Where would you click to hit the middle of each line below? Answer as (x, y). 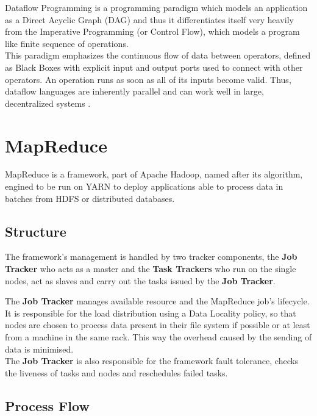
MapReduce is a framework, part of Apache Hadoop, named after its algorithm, (154, 174)
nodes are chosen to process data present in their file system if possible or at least (158, 325)
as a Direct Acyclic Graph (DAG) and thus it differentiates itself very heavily (149, 19)
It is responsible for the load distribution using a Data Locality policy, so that (151, 313)
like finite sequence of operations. (67, 43)
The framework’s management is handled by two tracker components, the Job (151, 256)
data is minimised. (39, 349)
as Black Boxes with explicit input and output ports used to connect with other (154, 67)
